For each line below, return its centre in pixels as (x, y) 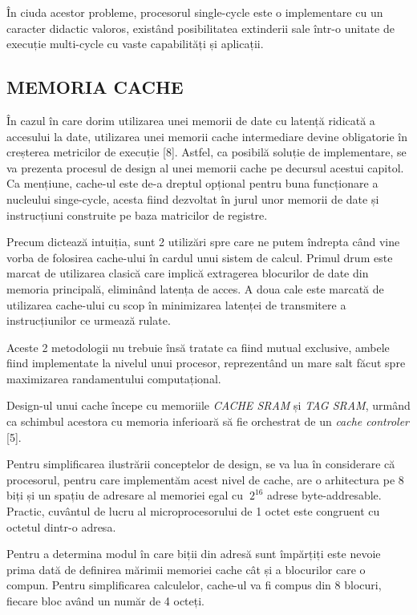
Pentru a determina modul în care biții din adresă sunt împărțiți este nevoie (194, 554)
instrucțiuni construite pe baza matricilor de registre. (137, 214)
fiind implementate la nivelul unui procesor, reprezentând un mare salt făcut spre (206, 363)
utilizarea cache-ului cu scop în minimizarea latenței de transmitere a (176, 304)
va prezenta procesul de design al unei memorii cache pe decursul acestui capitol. (205, 167)
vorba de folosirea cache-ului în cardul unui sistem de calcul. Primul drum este (200, 257)
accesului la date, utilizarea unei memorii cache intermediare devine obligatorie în (207, 136)
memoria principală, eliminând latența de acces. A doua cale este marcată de (195, 288)
